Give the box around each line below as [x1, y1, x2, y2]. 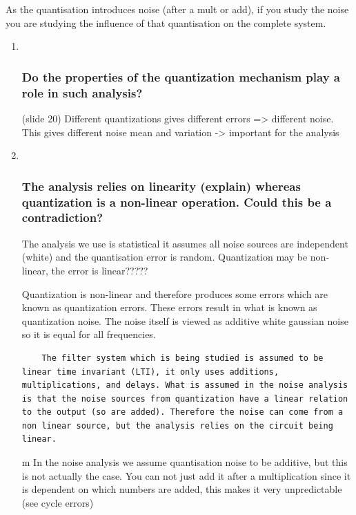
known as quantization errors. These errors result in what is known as [21, 300, 317, 315]
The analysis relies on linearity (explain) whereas [21, 177, 301, 194]
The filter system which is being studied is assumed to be [41, 353, 324, 363]
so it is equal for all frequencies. [21, 327, 156, 341]
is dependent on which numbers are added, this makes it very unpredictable [21, 482, 342, 496]
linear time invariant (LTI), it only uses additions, [21, 366, 279, 377]
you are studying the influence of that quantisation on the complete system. [6, 15, 326, 30]
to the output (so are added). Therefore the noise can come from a [21, 407, 344, 418]
